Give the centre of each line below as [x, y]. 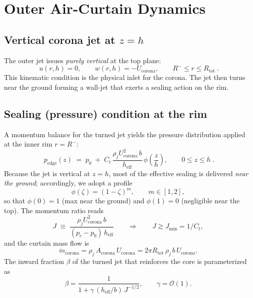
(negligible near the [210, 201]
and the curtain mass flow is [47, 242]
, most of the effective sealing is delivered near [179, 173]
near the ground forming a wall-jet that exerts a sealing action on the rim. [116, 87]
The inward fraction [34, 261]
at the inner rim [28, 144]
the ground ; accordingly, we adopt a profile [68, 183]
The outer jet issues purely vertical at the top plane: [83, 60]
